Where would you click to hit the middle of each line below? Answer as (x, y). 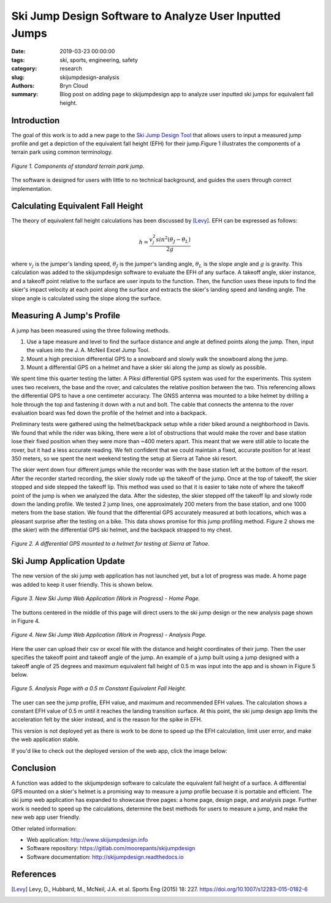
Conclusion (34, 768)
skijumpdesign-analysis (89, 77)
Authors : (23, 85)
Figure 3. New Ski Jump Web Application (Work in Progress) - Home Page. (106, 598)
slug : (18, 77)
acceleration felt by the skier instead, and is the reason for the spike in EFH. (107, 720)
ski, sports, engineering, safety (99, 60)
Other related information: (44, 828)
